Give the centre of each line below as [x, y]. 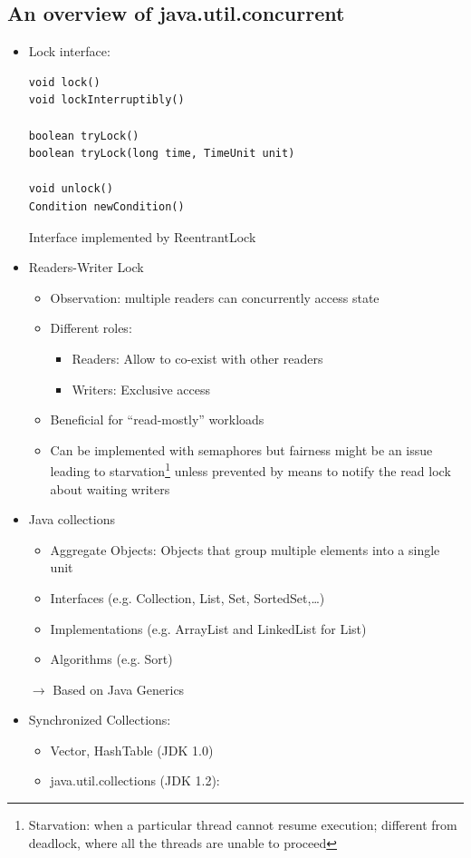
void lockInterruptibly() [106, 100]
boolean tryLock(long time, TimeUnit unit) [162, 154]
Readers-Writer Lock [86, 267]
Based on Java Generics [119, 689]
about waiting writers [110, 488]
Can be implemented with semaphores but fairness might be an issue [241, 449]
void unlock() [71, 189]
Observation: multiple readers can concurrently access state [215, 297]
